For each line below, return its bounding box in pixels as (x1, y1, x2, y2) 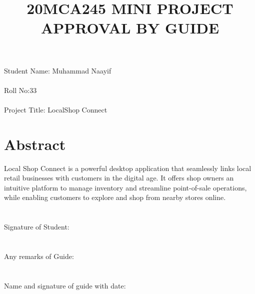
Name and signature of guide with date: (4, 280, 126, 290)
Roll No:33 (4, 84, 37, 95)
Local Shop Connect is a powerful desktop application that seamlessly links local (4, 162, 251, 173)
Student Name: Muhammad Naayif (4, 65, 111, 75)
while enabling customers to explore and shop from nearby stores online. (4, 192, 226, 202)
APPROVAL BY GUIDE (40, 17, 219, 38)
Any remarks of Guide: (4, 251, 74, 261)
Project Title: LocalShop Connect (4, 104, 107, 114)
